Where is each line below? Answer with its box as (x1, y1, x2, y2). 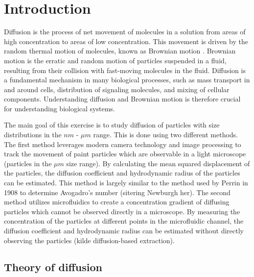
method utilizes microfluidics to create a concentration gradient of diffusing (4, 197, 230, 207)
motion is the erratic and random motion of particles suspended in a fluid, (4, 55, 227, 65)
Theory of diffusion (4, 259, 102, 274)
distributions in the (4, 129, 62, 140)
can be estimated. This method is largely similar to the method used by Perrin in (4, 177, 248, 188)
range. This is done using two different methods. (93, 129, 238, 140)
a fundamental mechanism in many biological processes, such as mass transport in (4, 75, 250, 85)
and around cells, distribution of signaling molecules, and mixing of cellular (4, 84, 230, 94)
